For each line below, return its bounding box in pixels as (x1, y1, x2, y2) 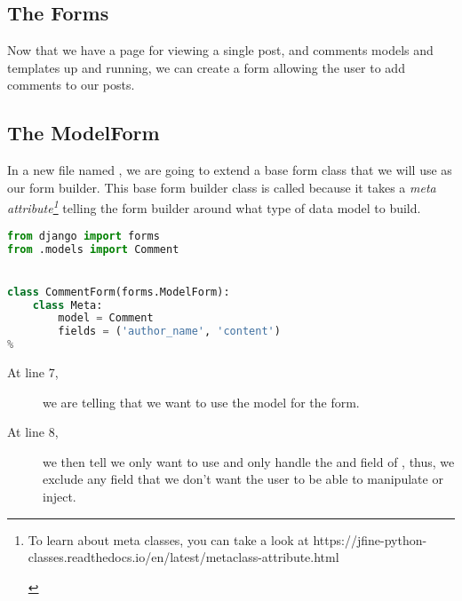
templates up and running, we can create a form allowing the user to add (7, 58, 405, 76)
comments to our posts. (7, 75, 135, 94)
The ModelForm (7, 119, 160, 146)
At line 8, (7, 423, 59, 441)
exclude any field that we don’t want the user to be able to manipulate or (43, 470, 443, 488)
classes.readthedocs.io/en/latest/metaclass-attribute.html (28, 548, 339, 566)
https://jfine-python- (313, 530, 427, 549)
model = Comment (58, 312, 154, 325)
